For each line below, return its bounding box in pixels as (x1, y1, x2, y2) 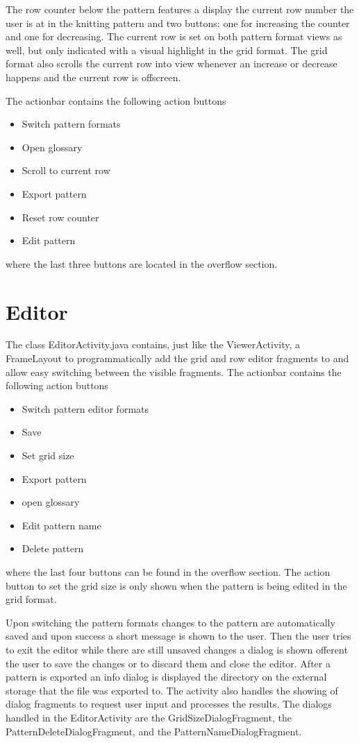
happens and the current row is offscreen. (6, 69, 181, 84)
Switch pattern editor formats (22, 401, 149, 416)
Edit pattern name (22, 518, 101, 532)
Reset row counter (22, 210, 99, 224)
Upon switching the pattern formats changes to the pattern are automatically (6, 615, 335, 629)
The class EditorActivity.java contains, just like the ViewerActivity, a (6, 337, 301, 352)
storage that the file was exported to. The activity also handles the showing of (6, 683, 338, 697)
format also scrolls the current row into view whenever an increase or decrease (6, 56, 337, 71)
